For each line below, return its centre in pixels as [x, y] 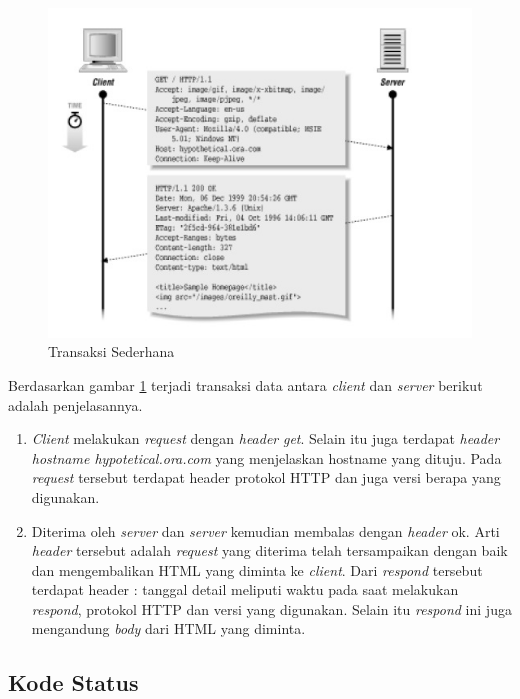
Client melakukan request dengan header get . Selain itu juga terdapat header [265, 438]
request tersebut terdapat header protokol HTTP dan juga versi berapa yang [266, 477]
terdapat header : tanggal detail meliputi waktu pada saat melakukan [245, 589]
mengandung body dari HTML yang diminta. [168, 628]
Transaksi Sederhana [111, 351]
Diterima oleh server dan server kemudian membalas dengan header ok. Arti [265, 530]
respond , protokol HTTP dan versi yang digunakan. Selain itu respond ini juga [271, 608]
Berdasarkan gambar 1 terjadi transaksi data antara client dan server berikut [245, 384]
